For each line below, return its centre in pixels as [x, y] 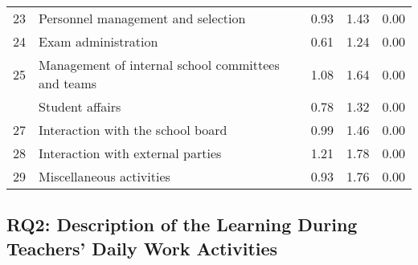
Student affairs [80, 106]
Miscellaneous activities [104, 176]
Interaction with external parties [130, 153]
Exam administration [98, 41]
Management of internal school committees [159, 65]
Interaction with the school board [133, 130]
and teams [68, 83]
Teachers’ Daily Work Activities [142, 248]
